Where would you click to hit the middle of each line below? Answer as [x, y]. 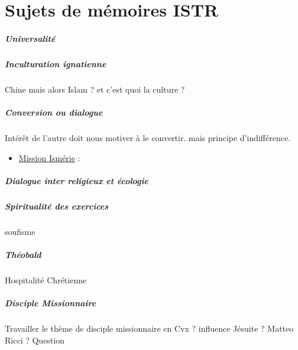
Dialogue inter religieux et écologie [77, 180]
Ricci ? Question [35, 340]
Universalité [30, 38]
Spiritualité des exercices [57, 206]
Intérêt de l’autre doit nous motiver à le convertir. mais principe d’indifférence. [148, 138]
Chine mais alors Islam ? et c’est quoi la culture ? [95, 89]
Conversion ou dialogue [54, 112]
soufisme [20, 231]
